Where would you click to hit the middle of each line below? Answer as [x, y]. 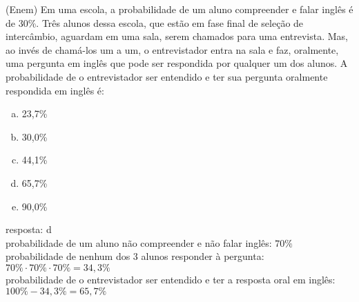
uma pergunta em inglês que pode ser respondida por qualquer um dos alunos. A [177, 63]
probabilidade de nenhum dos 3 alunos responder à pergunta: [135, 256]
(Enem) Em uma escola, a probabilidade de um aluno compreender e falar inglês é [179, 9]
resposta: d [29, 229]
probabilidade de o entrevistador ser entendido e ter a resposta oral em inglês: [171, 279]
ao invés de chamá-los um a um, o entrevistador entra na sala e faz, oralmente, [172, 49]
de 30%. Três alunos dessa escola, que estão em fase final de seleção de [155, 22]
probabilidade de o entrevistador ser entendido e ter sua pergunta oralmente [167, 76]
